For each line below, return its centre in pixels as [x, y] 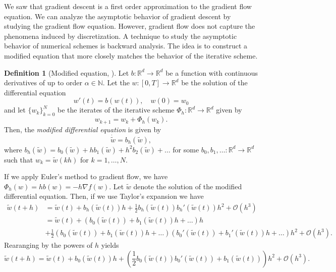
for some [186, 149]
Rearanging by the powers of [48, 245]
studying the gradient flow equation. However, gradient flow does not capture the [130, 26]
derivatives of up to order [43, 83]
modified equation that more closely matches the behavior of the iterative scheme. [131, 55]
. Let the [116, 83]
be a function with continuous [212, 72]
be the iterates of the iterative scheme [116, 110]
